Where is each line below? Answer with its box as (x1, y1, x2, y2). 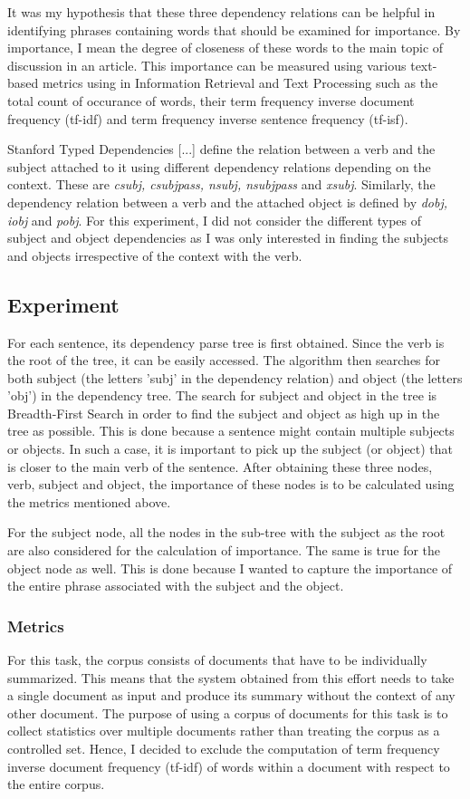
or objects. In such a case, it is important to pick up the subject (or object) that (7, 439, 454, 458)
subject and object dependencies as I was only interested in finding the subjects (7, 228, 449, 247)
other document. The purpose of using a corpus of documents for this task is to (7, 703, 448, 722)
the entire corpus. (7, 775, 105, 794)
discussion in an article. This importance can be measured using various (7, 55, 407, 74)
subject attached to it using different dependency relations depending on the (7, 157, 431, 176)
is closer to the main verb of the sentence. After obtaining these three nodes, (7, 457, 433, 476)
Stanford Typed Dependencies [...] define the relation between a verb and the (7, 140, 436, 159)
